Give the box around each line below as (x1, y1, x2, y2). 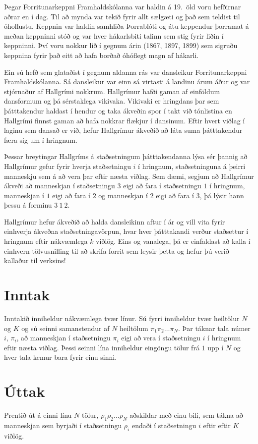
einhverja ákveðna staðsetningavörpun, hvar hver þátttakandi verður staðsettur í (4, 226, 249, 236)
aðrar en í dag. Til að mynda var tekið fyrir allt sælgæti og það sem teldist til (4, 11, 240, 21)
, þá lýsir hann (199, 190, 244, 200)
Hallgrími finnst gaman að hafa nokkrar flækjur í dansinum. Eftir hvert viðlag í (4, 115, 245, 125)
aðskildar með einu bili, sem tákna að (129, 410, 243, 420)
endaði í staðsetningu (131, 420, 196, 430)
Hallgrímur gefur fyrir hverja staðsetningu (4, 161, 131, 171)
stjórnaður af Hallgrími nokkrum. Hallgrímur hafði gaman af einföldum (4, 86, 220, 96)
